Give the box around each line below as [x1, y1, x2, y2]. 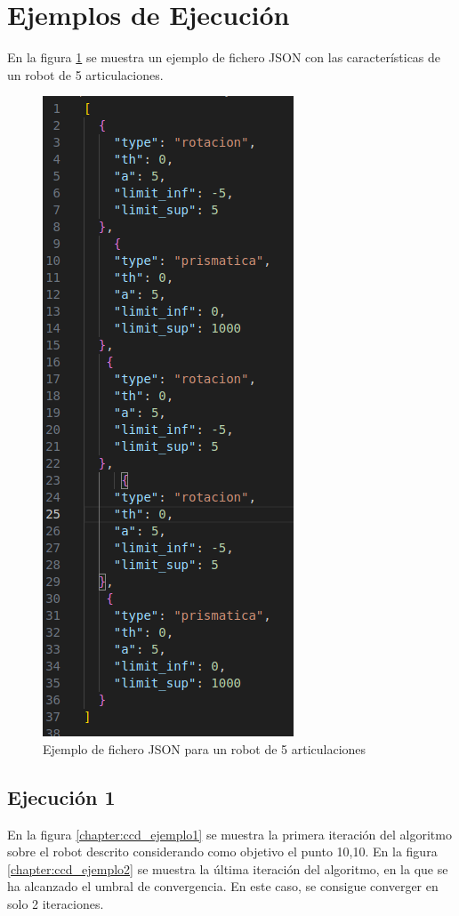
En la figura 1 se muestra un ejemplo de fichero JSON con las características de [7, 48, 441, 67]
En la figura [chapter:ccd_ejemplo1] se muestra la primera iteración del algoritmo [7, 824, 452, 843]
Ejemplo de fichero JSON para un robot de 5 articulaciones [43, 739, 366, 758]
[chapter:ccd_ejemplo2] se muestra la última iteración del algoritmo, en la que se [7, 859, 448, 878]
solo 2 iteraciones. [7, 895, 104, 913]
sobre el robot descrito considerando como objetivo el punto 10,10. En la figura [7, 842, 438, 861]
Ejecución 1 [7, 783, 116, 810]
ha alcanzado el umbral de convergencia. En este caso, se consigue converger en [7, 877, 439, 896]
